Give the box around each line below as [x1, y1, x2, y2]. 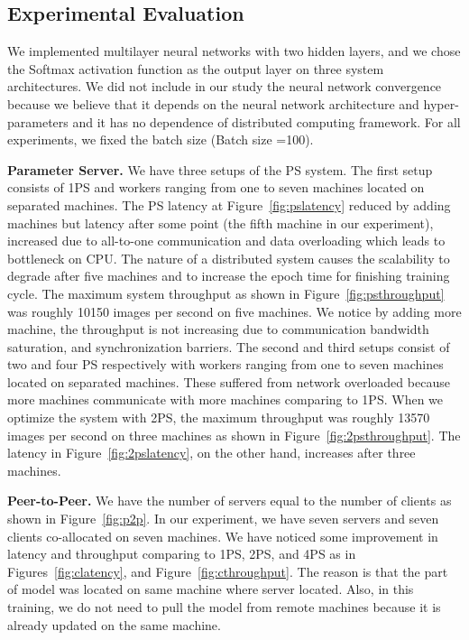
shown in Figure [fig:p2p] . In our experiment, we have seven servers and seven [7, 509, 439, 528]
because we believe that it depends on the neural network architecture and [7, 94, 419, 113]
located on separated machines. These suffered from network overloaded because [7, 372, 450, 391]
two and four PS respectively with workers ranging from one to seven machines [7, 355, 444, 374]
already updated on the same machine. [7, 615, 221, 634]
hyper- [423, 94, 459, 113]
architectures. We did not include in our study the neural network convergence [7, 77, 442, 96]
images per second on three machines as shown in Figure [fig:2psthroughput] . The [7, 425, 461, 444]
